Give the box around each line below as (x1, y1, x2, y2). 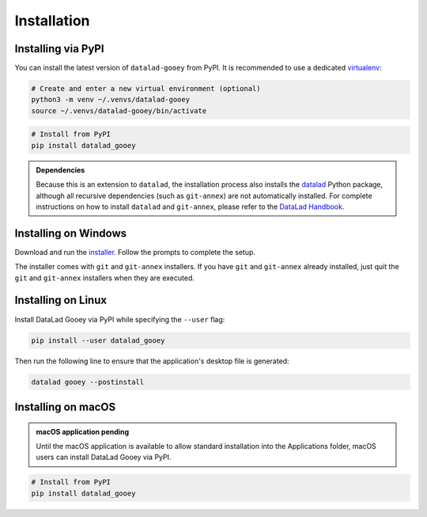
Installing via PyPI (14, 42, 104, 55)
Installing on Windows (14, 226, 127, 240)
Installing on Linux (14, 294, 107, 307)
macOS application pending (36, 427, 130, 436)
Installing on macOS (14, 400, 116, 413)
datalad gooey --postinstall (31, 377, 145, 386)
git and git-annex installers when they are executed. (14, 273, 195, 283)
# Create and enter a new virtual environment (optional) (31, 84, 261, 93)
